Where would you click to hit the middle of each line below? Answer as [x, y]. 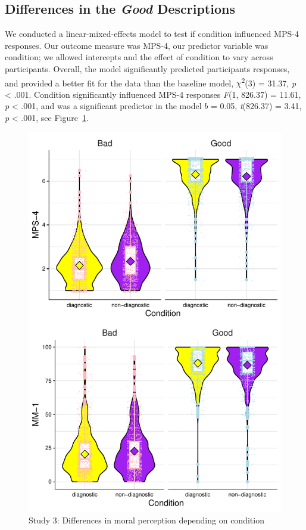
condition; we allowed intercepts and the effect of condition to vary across [139, 57]
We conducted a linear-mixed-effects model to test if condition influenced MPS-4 [152, 34]
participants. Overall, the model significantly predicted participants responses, [147, 68]
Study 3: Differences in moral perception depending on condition [146, 520]
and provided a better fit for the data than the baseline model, [119, 83]
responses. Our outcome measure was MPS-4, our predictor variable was [137, 45]
